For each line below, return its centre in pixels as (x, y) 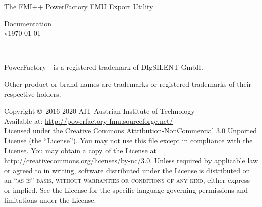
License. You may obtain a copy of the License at (80, 150)
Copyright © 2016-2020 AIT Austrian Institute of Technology (99, 111)
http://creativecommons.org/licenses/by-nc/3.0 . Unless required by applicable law (131, 160)
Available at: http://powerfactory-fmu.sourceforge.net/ (89, 120)
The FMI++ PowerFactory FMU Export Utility (79, 6)
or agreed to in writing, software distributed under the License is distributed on (127, 170)
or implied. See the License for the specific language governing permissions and (126, 190)
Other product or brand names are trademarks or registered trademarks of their (128, 84)
